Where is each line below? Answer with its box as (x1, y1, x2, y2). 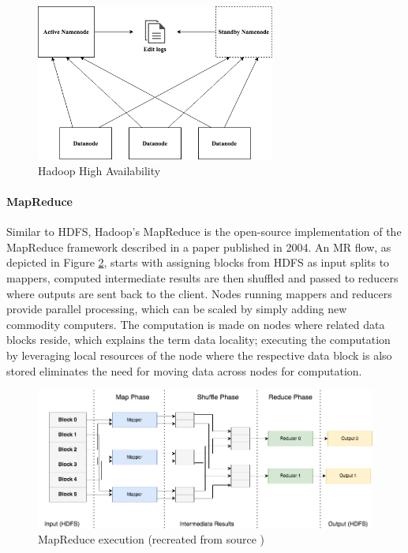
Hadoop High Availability (38, 162, 161, 178)
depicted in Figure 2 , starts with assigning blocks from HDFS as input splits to (6, 254, 390, 271)
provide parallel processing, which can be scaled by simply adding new (6, 301, 347, 317)
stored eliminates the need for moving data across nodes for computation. (6, 362, 362, 379)
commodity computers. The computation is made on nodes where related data (6, 316, 385, 332)
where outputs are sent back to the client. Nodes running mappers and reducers (6, 285, 392, 301)
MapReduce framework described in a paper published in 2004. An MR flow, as (6, 238, 391, 255)
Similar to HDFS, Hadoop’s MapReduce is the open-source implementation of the (6, 223, 402, 240)
